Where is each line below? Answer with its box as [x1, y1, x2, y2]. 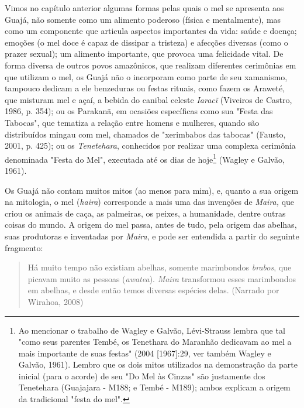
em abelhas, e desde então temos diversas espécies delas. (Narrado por [27, 284, 279, 296]
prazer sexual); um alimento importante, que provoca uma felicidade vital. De [5, 47, 284, 60]
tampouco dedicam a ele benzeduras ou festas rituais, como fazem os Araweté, [5, 82, 285, 94]
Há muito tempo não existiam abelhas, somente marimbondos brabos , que [27, 261, 292, 273]
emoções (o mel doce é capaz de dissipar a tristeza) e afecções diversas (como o [5, 36, 288, 48]
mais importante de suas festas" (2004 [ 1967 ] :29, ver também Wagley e [18, 347, 271, 359]
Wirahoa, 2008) [27, 295, 84, 307]
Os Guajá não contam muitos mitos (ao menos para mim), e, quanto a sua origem [5, 184, 299, 196]
